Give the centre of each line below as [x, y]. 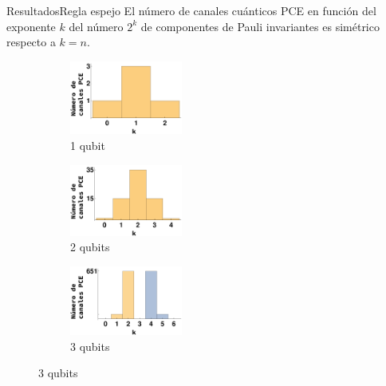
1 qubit [88, 146]
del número [96, 26]
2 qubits [90, 247]
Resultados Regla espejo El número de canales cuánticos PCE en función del [191, 10]
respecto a [31, 42]
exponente [31, 26]
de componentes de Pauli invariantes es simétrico [260, 26]
